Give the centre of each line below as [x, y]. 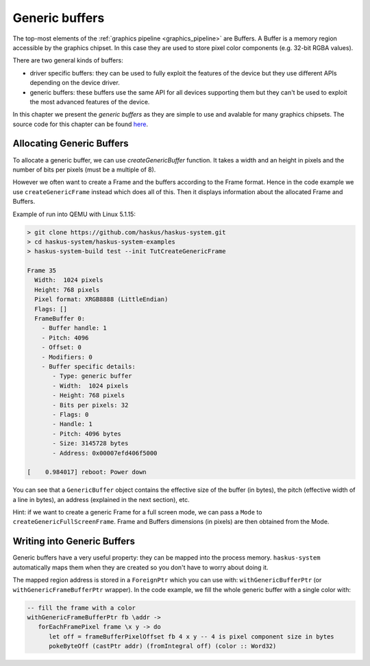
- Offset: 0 [62, 347]
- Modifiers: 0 [67, 357]
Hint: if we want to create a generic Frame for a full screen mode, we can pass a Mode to [137, 512]
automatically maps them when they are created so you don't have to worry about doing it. [140, 567]
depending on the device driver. [75, 83]
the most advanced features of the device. [90, 102]
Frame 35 [42, 271]
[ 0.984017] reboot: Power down [87, 472]
